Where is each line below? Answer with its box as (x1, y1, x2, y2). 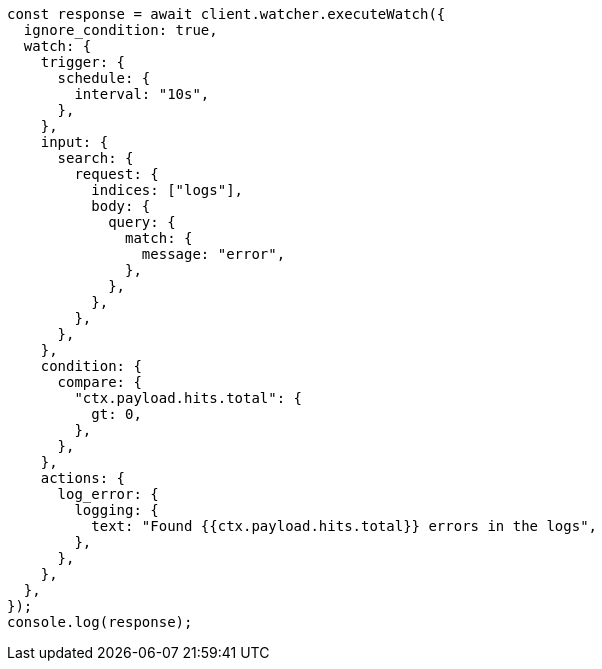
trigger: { (40, 54, 126, 70)
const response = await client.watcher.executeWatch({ (7, 6, 446, 22)
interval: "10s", (74, 86, 210, 102)
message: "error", (141, 246, 286, 262)
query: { (108, 214, 176, 230)
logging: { (74, 502, 159, 518)
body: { (91, 198, 151, 214)
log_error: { (57, 486, 159, 502)
